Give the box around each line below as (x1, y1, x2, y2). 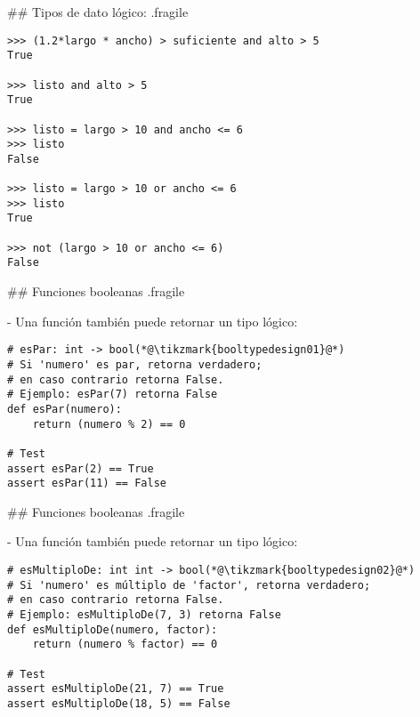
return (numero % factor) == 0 (32, 638, 218, 651)
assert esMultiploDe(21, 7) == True (7, 682, 224, 696)
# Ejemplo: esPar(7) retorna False (7, 388, 218, 401)
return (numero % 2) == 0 (32, 417, 186, 431)
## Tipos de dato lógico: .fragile (7, 3, 189, 20)
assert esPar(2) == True (7, 462, 154, 475)
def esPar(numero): (7, 402, 122, 415)
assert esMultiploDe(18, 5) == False (7, 697, 230, 710)
